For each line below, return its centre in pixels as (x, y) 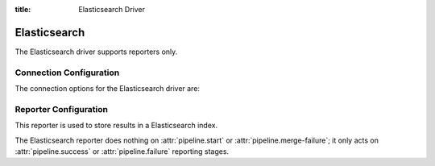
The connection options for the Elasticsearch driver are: (108, 89)
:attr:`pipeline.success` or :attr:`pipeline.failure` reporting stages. (122, 151)
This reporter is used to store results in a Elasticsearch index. (116, 126)
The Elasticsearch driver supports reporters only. (96, 52)
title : (23, 9)
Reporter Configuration (62, 109)
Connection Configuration (67, 73)
